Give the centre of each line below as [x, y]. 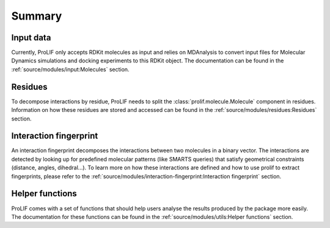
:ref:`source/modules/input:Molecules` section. [70, 69]
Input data [31, 38]
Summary [37, 16]
